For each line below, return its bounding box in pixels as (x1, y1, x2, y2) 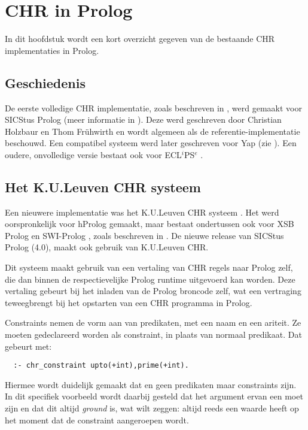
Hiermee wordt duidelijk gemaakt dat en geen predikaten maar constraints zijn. (5, 378, 297, 390)
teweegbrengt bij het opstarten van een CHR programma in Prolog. (5, 296, 252, 308)
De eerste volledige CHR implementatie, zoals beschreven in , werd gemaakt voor (5, 101, 302, 114)
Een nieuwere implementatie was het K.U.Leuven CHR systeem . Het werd (5, 205, 279, 218)
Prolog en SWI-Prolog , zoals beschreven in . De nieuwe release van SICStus (5, 229, 284, 241)
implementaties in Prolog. (5, 44, 99, 56)
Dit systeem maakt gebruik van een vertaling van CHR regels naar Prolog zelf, (5, 261, 293, 274)
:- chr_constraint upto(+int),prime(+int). (13, 361, 189, 370)
